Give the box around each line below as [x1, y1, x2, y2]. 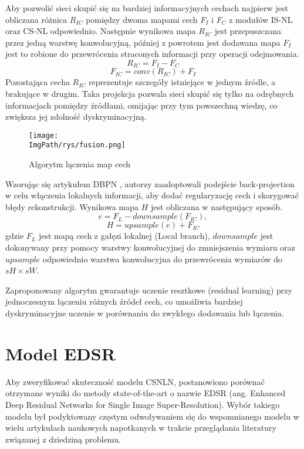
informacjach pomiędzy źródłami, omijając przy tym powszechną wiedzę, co [5, 99, 278, 111]
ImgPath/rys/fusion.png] [29, 141, 126, 150]
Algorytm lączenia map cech [29, 158, 131, 170]
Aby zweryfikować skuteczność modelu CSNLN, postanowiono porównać [5, 375, 265, 387]
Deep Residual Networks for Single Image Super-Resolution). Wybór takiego [5, 398, 280, 410]
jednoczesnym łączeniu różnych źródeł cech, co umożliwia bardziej [5, 295, 243, 308]
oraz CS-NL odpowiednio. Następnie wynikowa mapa [5, 25, 196, 37]
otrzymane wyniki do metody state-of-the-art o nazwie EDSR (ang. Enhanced [5, 387, 286, 399]
